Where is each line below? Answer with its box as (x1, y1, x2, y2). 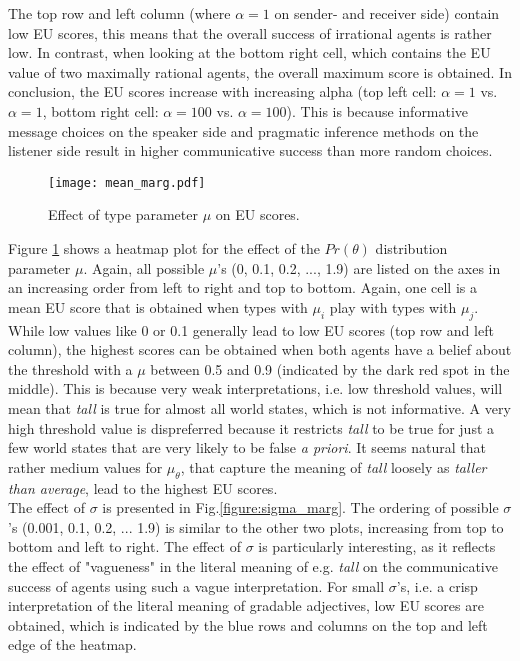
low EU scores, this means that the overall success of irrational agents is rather (8, 22, 492, 43)
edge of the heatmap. (8, 634, 137, 655)
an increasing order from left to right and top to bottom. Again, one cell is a (8, 277, 477, 298)
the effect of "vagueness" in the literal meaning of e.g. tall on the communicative (8, 555, 498, 576)
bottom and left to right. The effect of (8, 536, 241, 557)
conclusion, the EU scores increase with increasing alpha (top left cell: (8, 81, 437, 102)
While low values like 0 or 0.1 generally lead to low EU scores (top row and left (8, 319, 494, 340)
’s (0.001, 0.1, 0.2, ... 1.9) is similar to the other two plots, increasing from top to (8, 516, 504, 537)
